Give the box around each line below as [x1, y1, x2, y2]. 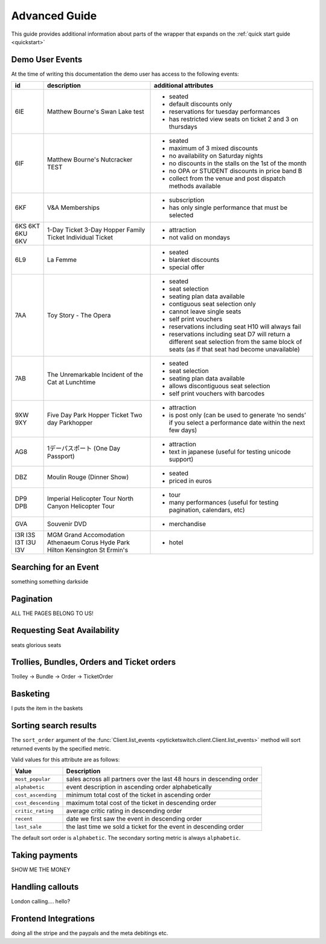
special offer [169, 263, 205, 272]
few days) [169, 426, 197, 435]
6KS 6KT [14, 222, 40, 230]
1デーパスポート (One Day [47, 444, 121, 453]
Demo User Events [11, 54, 83, 65]
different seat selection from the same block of [169, 337, 302, 346]
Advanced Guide [11, 9, 97, 22]
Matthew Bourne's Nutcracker [47, 155, 133, 164]
